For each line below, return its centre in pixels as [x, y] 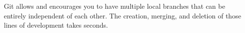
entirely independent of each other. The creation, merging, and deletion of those [122, 15]
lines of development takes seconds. [56, 25]
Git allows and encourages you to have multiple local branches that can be [115, 6]
